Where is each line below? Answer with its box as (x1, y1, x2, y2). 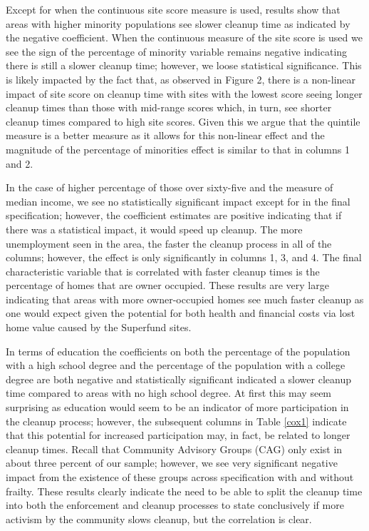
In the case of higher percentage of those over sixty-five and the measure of (6, 180, 333, 195)
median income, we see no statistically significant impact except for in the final (6, 193, 350, 208)
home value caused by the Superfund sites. (6, 320, 192, 335)
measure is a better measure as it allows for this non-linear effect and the (6, 128, 325, 143)
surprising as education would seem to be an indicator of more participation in (6, 400, 349, 415)
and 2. (6, 156, 33, 171)
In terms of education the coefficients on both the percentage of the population (6, 343, 350, 358)
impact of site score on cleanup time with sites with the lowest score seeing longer (6, 86, 363, 101)
